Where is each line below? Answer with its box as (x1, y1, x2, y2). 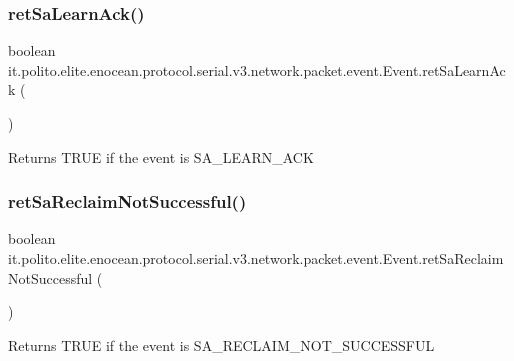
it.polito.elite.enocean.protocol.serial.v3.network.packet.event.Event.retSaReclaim (8, 248, 504, 268)
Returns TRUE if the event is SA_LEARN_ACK (8, 146, 314, 167)
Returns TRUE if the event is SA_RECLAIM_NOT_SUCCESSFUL (8, 334, 435, 355)
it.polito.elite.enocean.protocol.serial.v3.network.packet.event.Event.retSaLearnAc (8, 59, 506, 80)
